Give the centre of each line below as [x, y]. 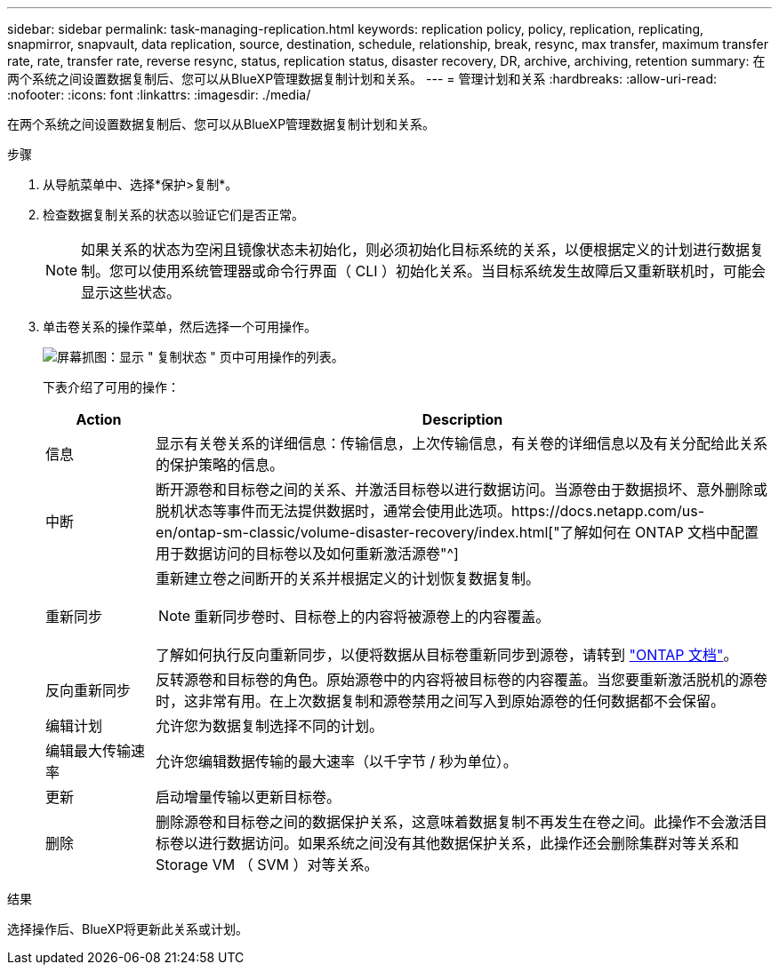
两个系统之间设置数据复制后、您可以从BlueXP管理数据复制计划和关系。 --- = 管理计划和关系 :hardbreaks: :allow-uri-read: [362, 79]
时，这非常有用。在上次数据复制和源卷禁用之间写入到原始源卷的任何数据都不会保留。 [441, 701]
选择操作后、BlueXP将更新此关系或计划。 [128, 929]
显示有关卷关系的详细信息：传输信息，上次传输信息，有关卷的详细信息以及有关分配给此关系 [462, 443]
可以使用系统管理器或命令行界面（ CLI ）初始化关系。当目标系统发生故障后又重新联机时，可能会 [445, 271]
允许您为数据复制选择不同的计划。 [270, 726]
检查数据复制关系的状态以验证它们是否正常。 [173, 215]
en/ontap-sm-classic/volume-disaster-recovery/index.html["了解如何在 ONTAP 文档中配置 [458, 532]
